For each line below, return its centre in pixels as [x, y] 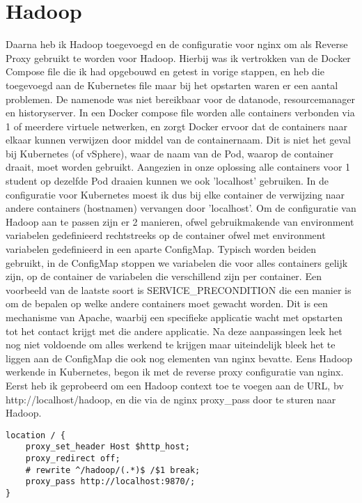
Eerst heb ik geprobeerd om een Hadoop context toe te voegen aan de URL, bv [175, 385]
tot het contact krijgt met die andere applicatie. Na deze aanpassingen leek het [174, 331]
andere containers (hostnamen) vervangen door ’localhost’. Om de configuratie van [181, 208]
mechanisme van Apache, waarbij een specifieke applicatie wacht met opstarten [174, 317]
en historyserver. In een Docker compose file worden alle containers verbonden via [180, 113]
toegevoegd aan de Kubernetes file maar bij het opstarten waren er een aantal [172, 85]
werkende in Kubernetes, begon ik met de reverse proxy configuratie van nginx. [175, 372]
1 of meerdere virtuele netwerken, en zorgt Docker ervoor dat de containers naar [177, 126]
